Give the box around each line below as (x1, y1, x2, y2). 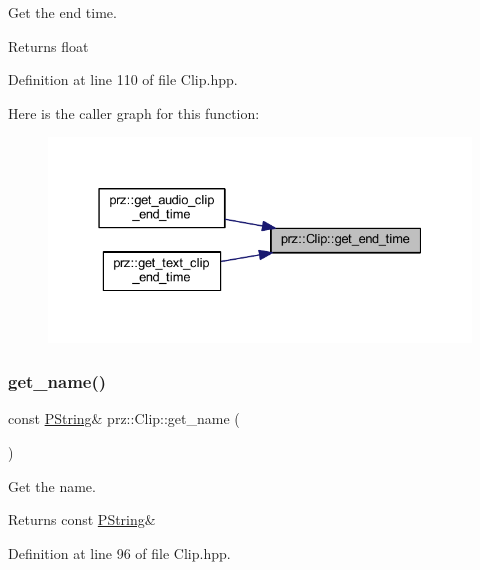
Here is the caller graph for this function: (8, 102, 260, 123)
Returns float (8, 35, 89, 56)
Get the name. (8, 475, 96, 496)
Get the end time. (8, 2, 117, 22)
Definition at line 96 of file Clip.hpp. (8, 542, 231, 563)
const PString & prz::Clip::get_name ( (8, 408, 240, 429)
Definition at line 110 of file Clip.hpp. (8, 69, 238, 90)
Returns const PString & (8, 509, 156, 530)
